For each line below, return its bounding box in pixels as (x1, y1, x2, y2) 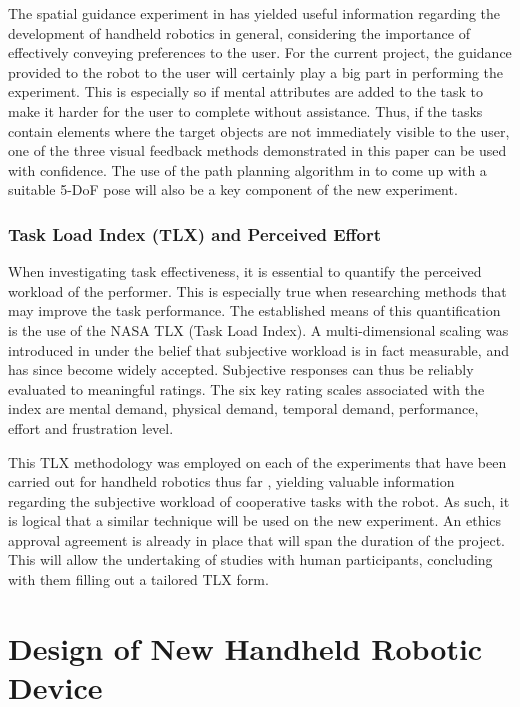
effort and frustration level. (8, 417, 174, 438)
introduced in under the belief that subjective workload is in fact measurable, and (8, 339, 509, 360)
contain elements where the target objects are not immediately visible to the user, (8, 120, 510, 141)
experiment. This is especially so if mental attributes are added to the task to (8, 81, 483, 102)
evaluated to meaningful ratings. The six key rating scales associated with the (8, 378, 485, 399)
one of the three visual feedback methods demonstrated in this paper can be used (8, 140, 507, 161)
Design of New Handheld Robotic (8, 627, 483, 668)
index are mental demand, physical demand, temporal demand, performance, (8, 398, 479, 419)
